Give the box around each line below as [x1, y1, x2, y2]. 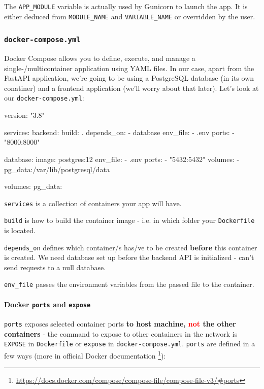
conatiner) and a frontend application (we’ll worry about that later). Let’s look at [4, 82, 259, 93]
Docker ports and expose [4, 299, 91, 309]
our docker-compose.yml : [4, 92, 84, 103]
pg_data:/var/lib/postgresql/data [4, 164, 110, 174]
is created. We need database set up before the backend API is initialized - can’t [4, 252, 254, 263]
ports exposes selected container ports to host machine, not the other [4, 318, 236, 329]
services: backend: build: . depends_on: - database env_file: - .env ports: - [4, 126, 235, 137]
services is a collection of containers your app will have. [4, 198, 182, 208]
